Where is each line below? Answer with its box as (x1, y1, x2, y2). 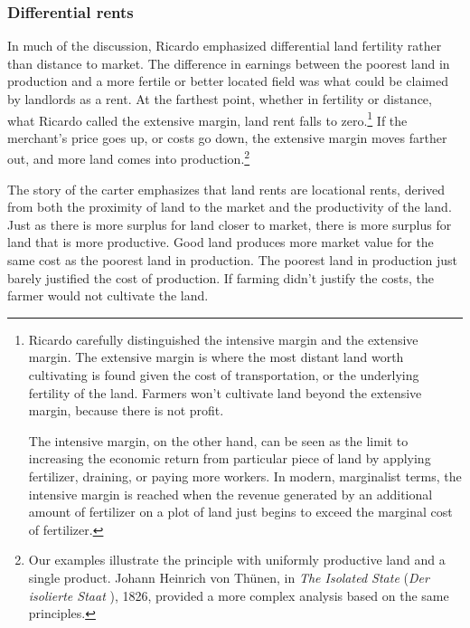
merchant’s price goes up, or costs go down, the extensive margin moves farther (7, 128, 447, 147)
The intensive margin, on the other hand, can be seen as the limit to (28, 431, 409, 450)
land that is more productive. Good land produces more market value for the (7, 233, 434, 252)
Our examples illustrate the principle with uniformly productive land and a (28, 550, 446, 569)
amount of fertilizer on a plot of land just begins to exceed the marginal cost (28, 502, 453, 521)
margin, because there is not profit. (28, 401, 224, 420)
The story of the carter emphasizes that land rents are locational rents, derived (7, 179, 446, 198)
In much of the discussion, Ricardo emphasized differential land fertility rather (7, 36, 442, 55)
